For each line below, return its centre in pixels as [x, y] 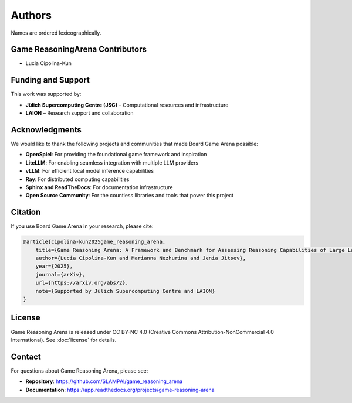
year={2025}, [54, 266]
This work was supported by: [46, 94]
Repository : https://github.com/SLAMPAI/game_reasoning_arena [104, 381]
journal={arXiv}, [60, 274]
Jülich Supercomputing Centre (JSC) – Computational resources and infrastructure [127, 105]
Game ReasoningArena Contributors [79, 49]
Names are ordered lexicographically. [56, 33]
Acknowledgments [46, 130]
